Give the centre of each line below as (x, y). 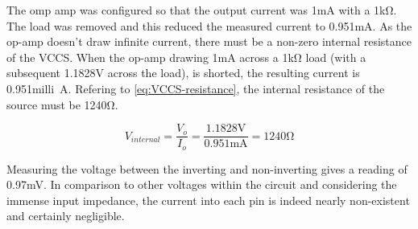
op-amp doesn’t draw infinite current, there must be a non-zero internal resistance (209, 41)
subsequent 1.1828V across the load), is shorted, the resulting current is (183, 73)
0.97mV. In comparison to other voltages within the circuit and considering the (202, 184)
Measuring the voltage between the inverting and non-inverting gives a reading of (207, 168)
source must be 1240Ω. (62, 104)
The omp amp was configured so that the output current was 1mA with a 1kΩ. (202, 10)
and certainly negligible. (66, 216)
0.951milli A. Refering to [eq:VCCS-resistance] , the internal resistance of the (196, 88)
